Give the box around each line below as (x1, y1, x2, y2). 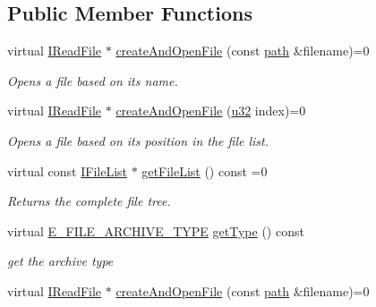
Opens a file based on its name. (7, 71, 178, 90)
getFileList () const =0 (141, 161, 268, 180)
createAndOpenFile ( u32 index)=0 (115, 101, 306, 120)
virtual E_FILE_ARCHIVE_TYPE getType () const (7, 221, 304, 240)
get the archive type (7, 252, 114, 270)
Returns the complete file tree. (7, 192, 171, 210)
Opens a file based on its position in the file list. (7, 131, 269, 149)
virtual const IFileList (7, 161, 127, 180)
